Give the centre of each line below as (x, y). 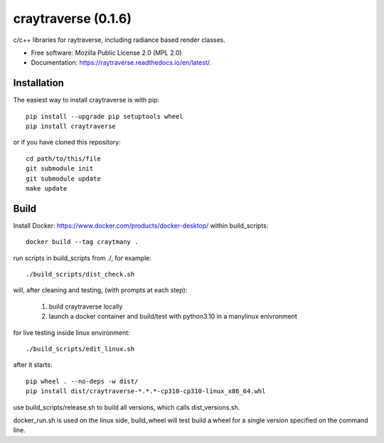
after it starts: (33, 365)
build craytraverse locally (86, 306)
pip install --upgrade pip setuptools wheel (105, 116)
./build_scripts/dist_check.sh (80, 274)
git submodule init (60, 169)
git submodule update (63, 178)
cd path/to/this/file (63, 159)
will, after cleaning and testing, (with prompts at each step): (100, 290)
